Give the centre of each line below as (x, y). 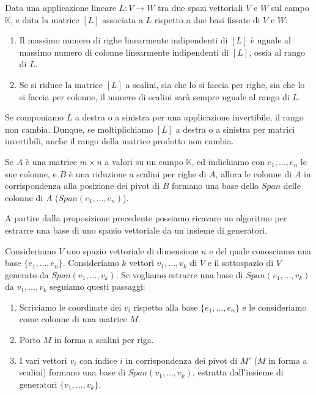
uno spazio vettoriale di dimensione (132, 250)
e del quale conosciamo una (260, 250)
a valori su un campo (144, 161)
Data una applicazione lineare (61, 7)
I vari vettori (43, 360)
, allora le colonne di (254, 173)
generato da (27, 274)
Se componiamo (35, 117)
